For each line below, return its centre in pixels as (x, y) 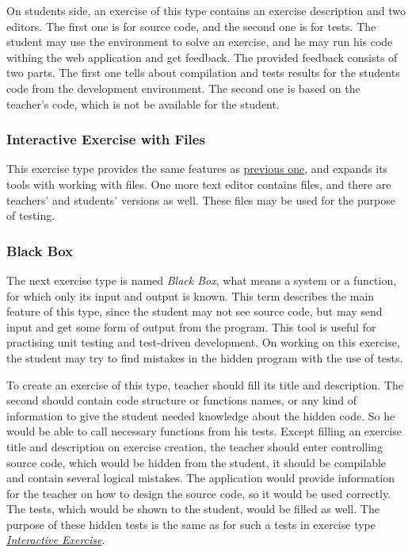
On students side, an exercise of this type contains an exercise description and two (206, 10)
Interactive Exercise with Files (106, 139)
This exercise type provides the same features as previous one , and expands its (197, 169)
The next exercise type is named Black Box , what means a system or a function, (202, 280)
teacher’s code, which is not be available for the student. (143, 103)
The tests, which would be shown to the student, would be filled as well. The (193, 509)
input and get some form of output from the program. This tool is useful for (191, 326)
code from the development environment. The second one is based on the (183, 88)
